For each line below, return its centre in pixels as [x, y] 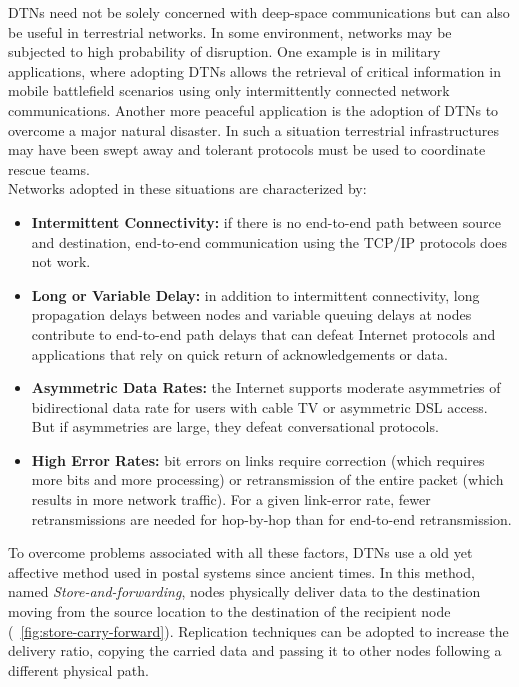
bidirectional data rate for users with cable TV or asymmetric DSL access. [259, 406]
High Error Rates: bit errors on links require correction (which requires [258, 459]
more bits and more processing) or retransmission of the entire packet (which [267, 479]
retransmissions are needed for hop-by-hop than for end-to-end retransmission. [271, 518]
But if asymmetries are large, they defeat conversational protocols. [235, 426]
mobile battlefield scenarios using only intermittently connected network [229, 90]
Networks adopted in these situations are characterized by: [187, 188]
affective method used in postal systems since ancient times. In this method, [241, 571]
